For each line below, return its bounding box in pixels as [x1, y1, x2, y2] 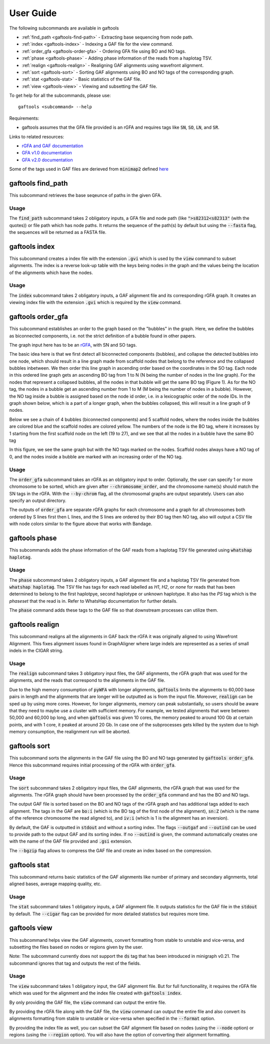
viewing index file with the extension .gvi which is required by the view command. [9, 300, 182, 306]
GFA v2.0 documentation [21, 157, 73, 163]
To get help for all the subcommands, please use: [9, 93, 111, 99]
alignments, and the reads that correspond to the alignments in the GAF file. [9, 677, 165, 683]
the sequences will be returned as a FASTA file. [9, 229, 107, 235]
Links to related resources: [9, 133, 64, 140]
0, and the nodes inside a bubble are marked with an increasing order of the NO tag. [9, 453, 183, 459]
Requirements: [9, 115, 39, 121]
